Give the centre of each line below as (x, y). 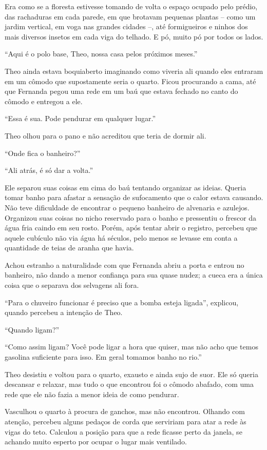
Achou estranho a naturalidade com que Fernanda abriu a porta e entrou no (125, 265)
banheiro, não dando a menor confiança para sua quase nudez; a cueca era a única (134, 275)
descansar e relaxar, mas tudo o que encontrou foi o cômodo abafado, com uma (129, 384)
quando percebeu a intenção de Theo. (64, 312)
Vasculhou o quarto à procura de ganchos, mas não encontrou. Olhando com (125, 411)
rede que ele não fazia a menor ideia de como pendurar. (92, 394)
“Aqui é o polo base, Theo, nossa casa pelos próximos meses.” (101, 54)
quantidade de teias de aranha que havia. (69, 248)
